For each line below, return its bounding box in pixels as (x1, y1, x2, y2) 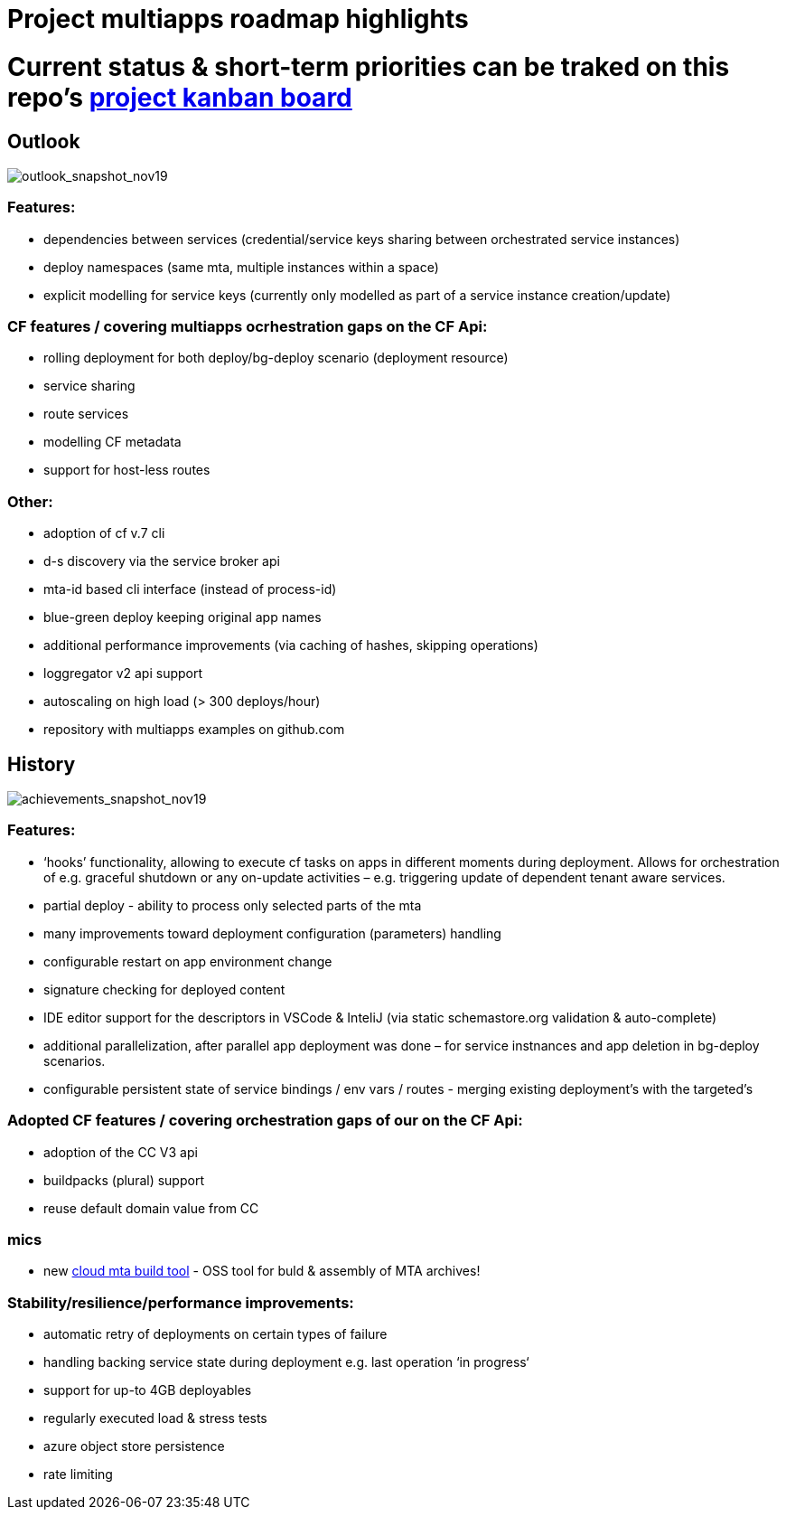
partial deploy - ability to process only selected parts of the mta (43, 897, 422, 913)
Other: (7, 492, 53, 511)
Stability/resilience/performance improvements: (7, 1293, 354, 1312)
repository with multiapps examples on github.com (43, 721, 345, 738)
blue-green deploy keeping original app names (43, 609, 322, 626)
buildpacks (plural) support (43, 1172, 204, 1188)
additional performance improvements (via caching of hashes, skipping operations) (43, 637, 538, 654)
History (7, 752, 76, 776)
